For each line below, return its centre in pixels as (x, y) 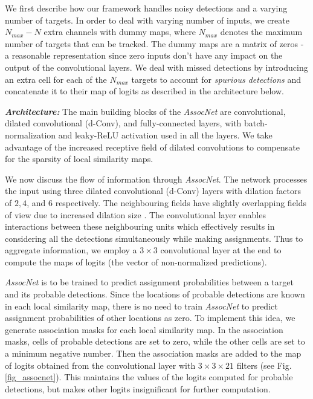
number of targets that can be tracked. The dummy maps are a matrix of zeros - (154, 43)
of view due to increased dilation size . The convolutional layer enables (135, 214)
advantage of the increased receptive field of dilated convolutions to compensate (152, 147)
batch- (256, 123)
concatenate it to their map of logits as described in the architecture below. (144, 91)
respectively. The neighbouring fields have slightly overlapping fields (181, 202)
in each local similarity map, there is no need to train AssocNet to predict (141, 306)
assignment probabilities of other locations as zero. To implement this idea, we (150, 318)
